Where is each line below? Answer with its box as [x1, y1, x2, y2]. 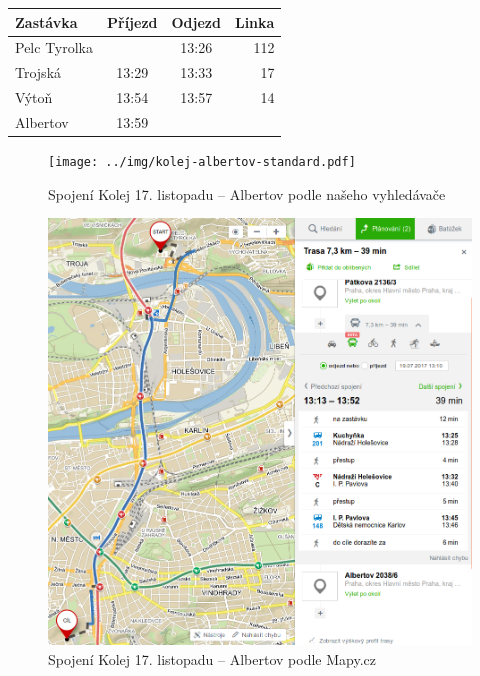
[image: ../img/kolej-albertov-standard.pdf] [48, 154, 356, 169]
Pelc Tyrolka [15, 37, 94, 58]
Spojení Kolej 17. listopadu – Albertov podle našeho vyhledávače [48, 183, 446, 204]
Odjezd [171, 11, 221, 32]
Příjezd [107, 11, 158, 32]
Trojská [15, 62, 62, 83]
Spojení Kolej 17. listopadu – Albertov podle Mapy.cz [48, 648, 377, 669]
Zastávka [15, 11, 78, 32]
